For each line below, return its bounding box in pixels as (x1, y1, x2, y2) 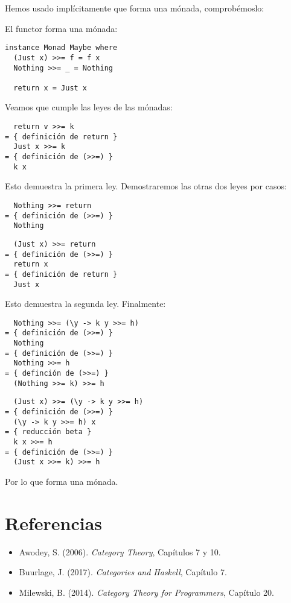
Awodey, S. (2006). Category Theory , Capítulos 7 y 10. (19, 545, 221, 558)
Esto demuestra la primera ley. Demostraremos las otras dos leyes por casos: (5, 180, 287, 192)
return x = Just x (13, 83, 88, 92)
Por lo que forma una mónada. (5, 475, 118, 487)
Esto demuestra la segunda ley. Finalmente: (5, 297, 166, 310)
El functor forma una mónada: (5, 22, 118, 34)
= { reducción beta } (5, 428, 92, 437)
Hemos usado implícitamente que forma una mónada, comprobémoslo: (5, 2, 264, 14)
